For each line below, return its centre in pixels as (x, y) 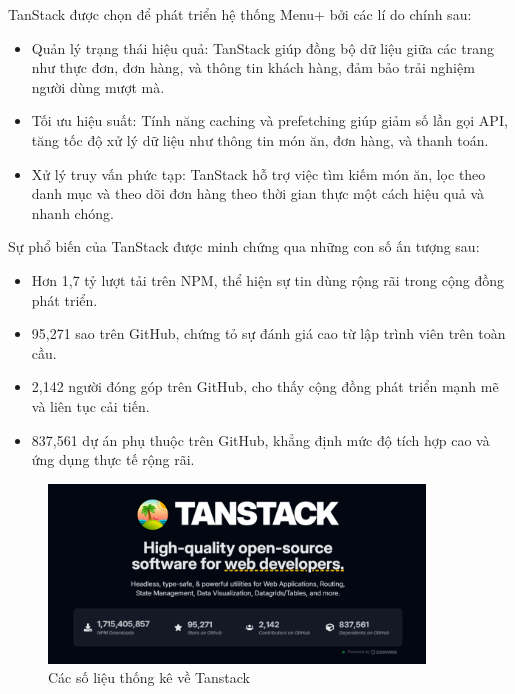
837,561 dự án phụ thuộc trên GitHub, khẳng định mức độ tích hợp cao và (260, 439)
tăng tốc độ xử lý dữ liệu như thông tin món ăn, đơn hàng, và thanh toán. (260, 139)
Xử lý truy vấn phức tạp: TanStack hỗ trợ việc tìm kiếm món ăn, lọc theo (258, 173)
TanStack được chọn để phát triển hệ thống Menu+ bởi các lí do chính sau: (240, 14)
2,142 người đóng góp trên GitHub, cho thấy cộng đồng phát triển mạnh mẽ (265, 386)
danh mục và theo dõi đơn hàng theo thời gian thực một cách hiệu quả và (258, 193)
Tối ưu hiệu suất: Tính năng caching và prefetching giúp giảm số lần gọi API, (269, 120)
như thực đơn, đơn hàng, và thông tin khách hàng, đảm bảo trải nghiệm (253, 67)
